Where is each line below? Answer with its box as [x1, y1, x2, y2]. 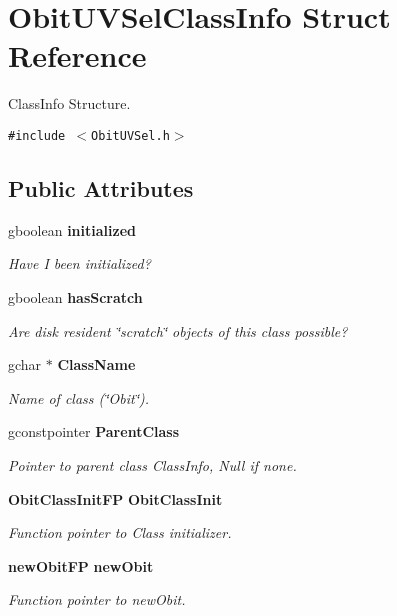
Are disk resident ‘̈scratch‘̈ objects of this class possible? [8, 320, 348, 341]
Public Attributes [8, 172, 194, 203]
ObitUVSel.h [91, 128, 170, 143]
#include [8, 128, 66, 143]
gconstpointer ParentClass [8, 421, 180, 442]
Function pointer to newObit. [8, 589, 186, 610]
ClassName [57, 354, 136, 375]
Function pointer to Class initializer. [8, 522, 232, 543]
